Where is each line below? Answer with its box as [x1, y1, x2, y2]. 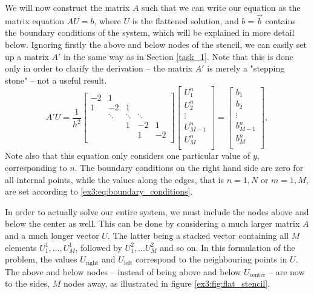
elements [5, 241, 37, 253]
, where [94, 14, 121, 27]
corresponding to [5, 161, 67, 173]
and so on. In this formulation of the [160, 241, 295, 253]
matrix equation [5, 14, 65, 27]
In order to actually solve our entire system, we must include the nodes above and [5, 205, 309, 218]
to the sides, [5, 277, 50, 290]
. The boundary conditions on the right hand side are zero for [74, 161, 304, 173]
